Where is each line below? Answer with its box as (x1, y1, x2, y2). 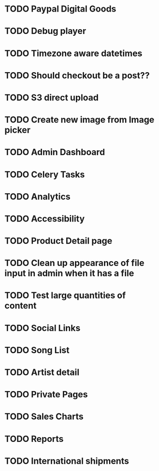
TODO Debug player (4, 26, 87, 37)
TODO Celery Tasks (4, 169, 85, 180)
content (4, 300, 37, 311)
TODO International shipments (4, 455, 129, 466)
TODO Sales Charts (4, 411, 84, 422)
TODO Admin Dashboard (4, 147, 105, 158)
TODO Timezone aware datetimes (4, 47, 143, 59)
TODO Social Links (4, 322, 81, 333)
